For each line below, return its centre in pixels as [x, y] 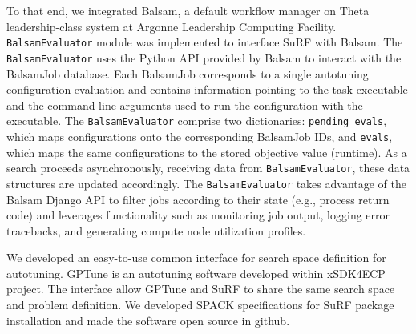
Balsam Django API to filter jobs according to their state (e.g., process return [198, 199]
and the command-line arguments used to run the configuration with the [185, 105]
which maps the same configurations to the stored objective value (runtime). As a [207, 152]
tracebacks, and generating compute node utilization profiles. [156, 230]
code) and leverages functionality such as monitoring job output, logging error [198, 215]
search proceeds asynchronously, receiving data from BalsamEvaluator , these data [208, 168]
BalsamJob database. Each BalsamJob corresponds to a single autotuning [188, 73]
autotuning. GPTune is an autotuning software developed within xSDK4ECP [196, 273]
